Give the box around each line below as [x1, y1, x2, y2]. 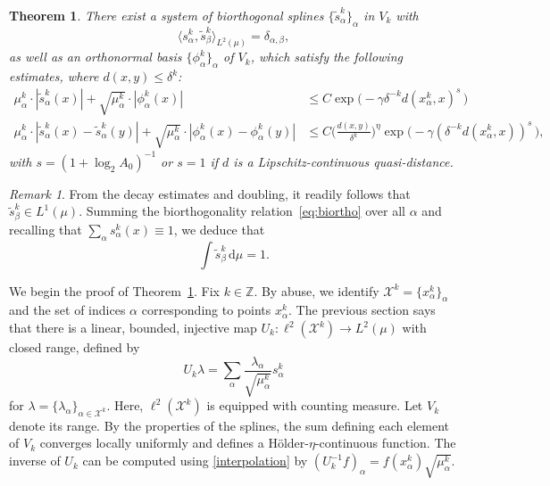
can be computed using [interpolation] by [82, 451, 308, 470]
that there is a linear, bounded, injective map [9, 318, 257, 337]
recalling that [9, 219, 82, 238]
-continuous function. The [314, 433, 456, 452]
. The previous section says [288, 301, 436, 319]
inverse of [9, 451, 61, 470]
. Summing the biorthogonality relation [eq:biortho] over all [79, 202, 405, 220]
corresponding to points [141, 301, 271, 319]
